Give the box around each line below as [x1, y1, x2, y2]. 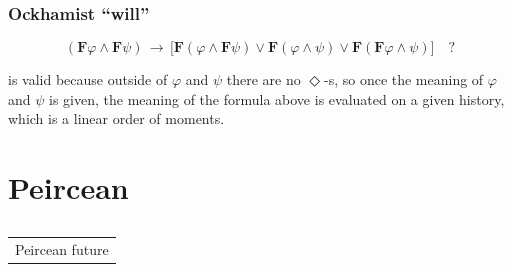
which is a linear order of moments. [8, 108, 225, 129]
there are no [226, 69, 301, 90]
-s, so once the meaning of [323, 69, 484, 90]
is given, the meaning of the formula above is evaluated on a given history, [49, 88, 505, 109]
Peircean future [15, 238, 109, 259]
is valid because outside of [8, 69, 168, 90]
